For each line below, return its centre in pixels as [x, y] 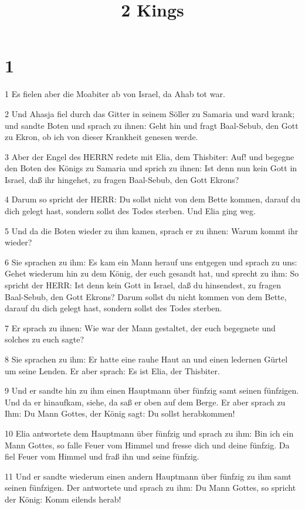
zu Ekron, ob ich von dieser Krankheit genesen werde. [101, 137]
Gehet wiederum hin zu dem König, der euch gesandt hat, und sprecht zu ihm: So [152, 273]
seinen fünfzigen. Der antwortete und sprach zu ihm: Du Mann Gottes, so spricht [150, 488]
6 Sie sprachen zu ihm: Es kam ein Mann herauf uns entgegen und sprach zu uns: [151, 262]
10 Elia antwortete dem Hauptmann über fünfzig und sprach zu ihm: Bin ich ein [149, 433]
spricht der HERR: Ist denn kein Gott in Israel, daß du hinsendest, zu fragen [143, 285]
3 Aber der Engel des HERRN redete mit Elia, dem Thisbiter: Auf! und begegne [150, 156]
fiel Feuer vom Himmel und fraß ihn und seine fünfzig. [102, 456]
